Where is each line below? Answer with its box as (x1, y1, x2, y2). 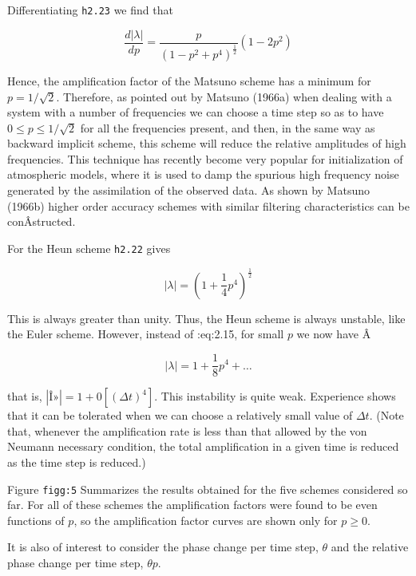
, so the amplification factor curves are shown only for (73, 511, 338, 528)
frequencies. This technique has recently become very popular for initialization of (7, 150, 403, 167)
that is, (7, 388, 42, 404)
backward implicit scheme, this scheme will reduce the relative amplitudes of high (7, 135, 406, 152)
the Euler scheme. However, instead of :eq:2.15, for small (7, 325, 284, 342)
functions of (7, 511, 65, 528)
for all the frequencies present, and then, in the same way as (80, 119, 375, 136)
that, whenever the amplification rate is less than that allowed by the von (7, 422, 367, 439)
